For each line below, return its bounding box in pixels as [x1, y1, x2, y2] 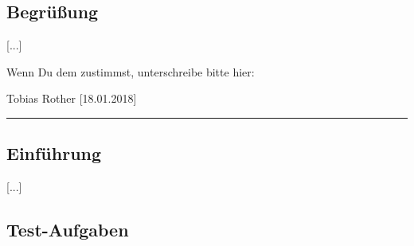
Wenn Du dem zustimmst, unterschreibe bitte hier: [6, 63, 255, 80]
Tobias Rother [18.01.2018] [6, 90, 137, 107]
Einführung [6, 141, 102, 166]
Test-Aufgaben [6, 217, 129, 242]
